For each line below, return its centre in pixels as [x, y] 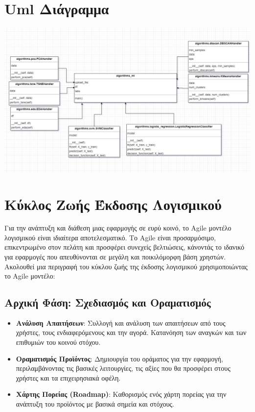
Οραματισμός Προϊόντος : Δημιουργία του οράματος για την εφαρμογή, [119, 358]
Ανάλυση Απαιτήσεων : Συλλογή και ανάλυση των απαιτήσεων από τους [121, 322]
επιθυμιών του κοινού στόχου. [58, 342]
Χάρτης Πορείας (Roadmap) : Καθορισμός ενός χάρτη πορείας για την [121, 394]
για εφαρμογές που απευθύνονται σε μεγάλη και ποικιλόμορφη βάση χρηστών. [115, 256]
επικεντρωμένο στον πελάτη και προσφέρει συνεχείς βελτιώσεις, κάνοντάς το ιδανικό [124, 247]
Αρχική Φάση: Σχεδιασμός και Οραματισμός [108, 302]
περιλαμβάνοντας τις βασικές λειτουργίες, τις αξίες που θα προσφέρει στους [123, 368]
